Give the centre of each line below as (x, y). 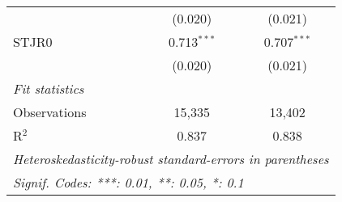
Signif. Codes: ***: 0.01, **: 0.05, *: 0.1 (128, 182)
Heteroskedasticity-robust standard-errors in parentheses (171, 159)
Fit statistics (49, 88)
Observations (50, 112)
